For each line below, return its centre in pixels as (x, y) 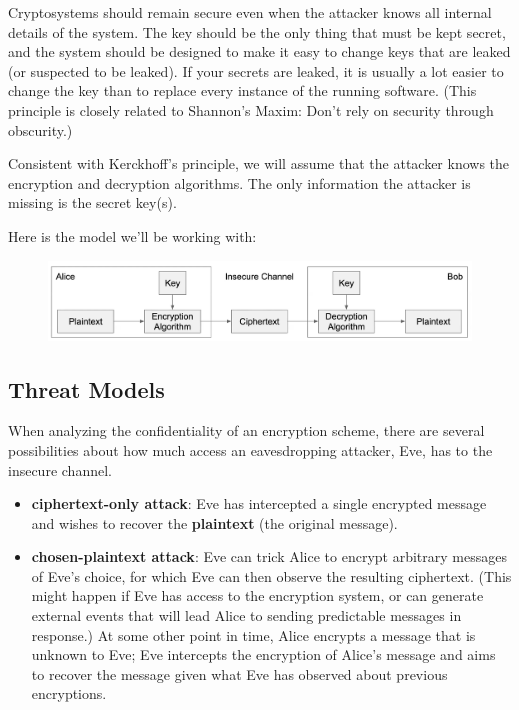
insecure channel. (60, 469)
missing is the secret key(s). (92, 202)
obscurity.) (40, 129)
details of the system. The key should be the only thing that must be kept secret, (257, 31)
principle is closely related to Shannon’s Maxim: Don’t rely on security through (251, 109)
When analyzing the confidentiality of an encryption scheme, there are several (246, 430)
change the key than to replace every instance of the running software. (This (242, 90)
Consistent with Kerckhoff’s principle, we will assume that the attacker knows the (259, 163)
